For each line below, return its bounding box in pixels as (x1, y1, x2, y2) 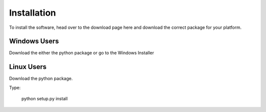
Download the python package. (9, 76, 73, 82)
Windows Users (9, 37, 59, 45)
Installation (9, 7, 56, 18)
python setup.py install (21, 96, 68, 102)
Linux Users (9, 63, 47, 71)
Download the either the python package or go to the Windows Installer (9, 50, 154, 56)
